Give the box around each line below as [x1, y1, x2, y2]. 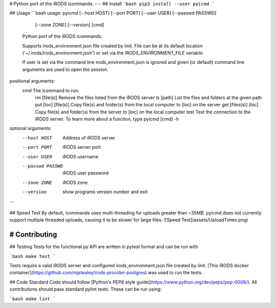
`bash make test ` [9, 253, 56, 259]
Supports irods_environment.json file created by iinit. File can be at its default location [22, 42, 203, 49]
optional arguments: [9, 125, 52, 131]
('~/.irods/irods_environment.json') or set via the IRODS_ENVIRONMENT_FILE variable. [22, 50, 204, 56]
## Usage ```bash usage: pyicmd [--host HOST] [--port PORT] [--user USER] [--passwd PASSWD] [9, 10, 217, 16]
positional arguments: [9, 78, 55, 84]
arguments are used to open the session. [22, 66, 109, 73]
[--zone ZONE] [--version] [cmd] [35, 21, 104, 28]
